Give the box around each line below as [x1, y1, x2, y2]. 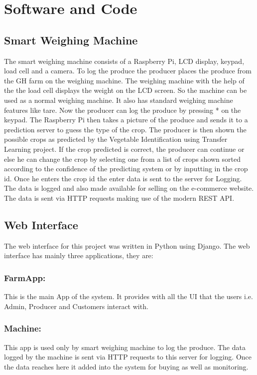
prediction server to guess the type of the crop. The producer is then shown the [4, 124, 247, 134]
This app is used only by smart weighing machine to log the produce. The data [4, 342, 246, 352]
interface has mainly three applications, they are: [4, 250, 153, 261]
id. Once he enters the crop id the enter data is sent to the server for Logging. [4, 173, 242, 183]
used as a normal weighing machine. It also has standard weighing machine [4, 94, 233, 105]
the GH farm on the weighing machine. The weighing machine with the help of [4, 75, 245, 85]
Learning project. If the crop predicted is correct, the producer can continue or [4, 143, 245, 154]
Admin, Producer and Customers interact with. [4, 301, 148, 311]
